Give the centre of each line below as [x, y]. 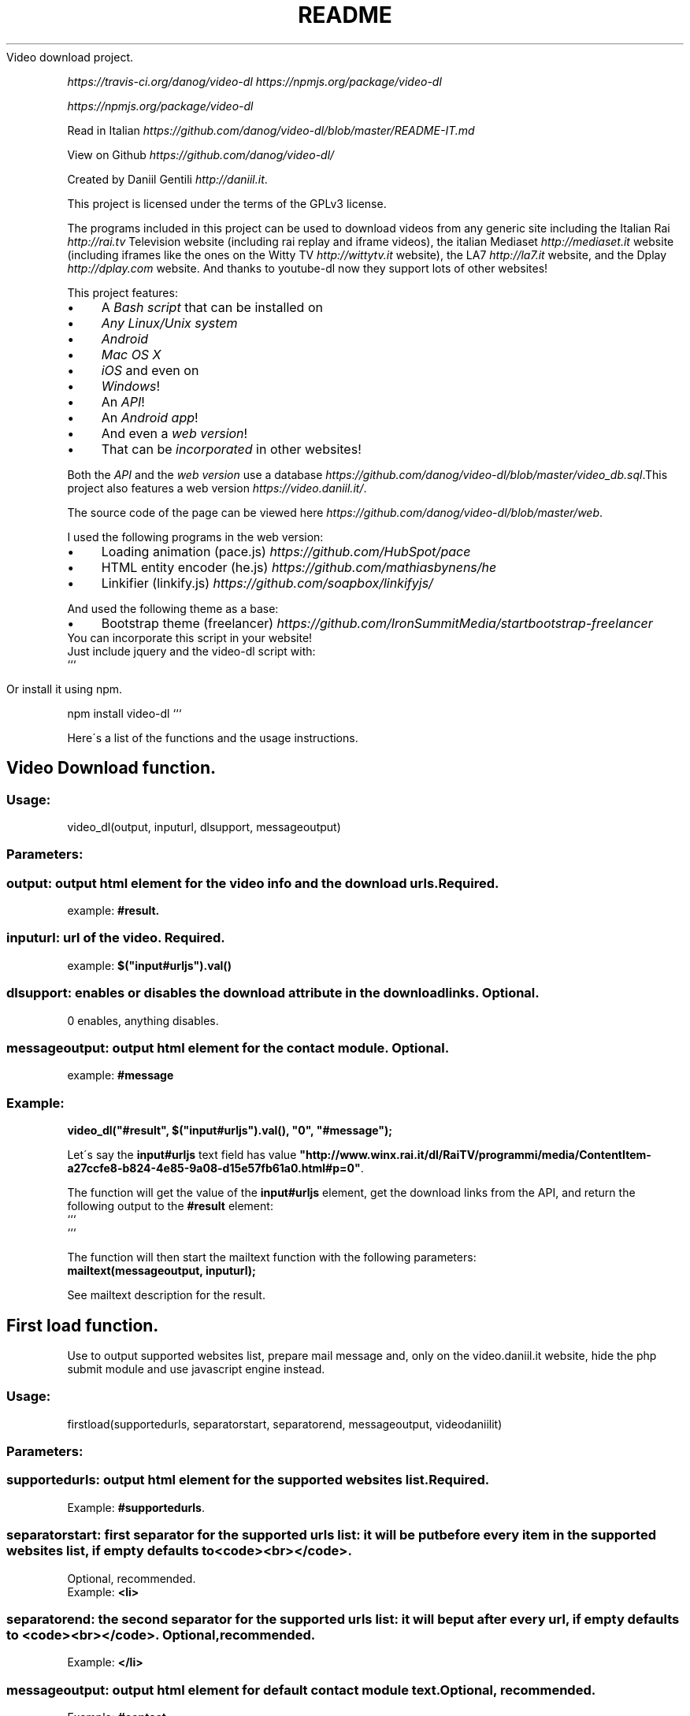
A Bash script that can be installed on [212, 307]
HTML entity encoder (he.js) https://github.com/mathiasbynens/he [299, 567]
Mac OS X [131, 354]
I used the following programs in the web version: [195, 537]
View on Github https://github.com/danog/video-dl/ [201, 154]
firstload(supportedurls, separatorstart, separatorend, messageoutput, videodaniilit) [285, 1424]
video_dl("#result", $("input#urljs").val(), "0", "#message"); [230, 1131]
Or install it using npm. [65, 689]
